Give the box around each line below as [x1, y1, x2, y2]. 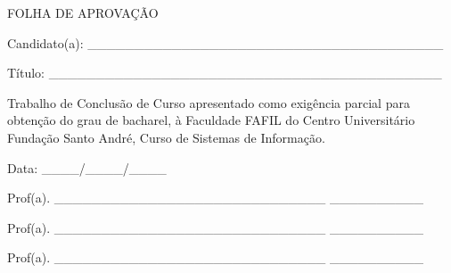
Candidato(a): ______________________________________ [7, 33, 444, 52]
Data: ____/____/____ [7, 158, 167, 177]
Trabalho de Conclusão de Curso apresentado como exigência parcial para [7, 93, 410, 112]
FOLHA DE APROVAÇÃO [7, 4, 159, 21]
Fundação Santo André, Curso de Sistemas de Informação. [7, 128, 325, 146]
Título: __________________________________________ [7, 63, 442, 82]
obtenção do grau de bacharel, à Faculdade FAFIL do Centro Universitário [7, 111, 415, 129]
